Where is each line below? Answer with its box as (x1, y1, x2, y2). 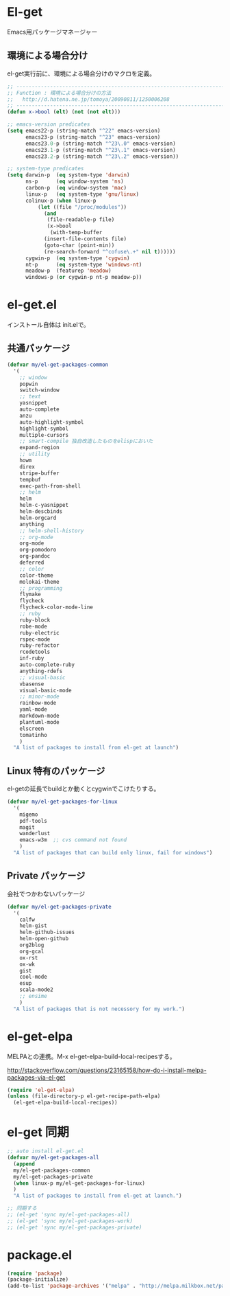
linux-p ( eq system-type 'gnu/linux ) (25, 190, 139, 198)
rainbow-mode (19, 700, 57, 707)
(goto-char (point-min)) (43, 242, 115, 249)
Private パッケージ (7, 870, 86, 882)
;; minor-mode (19, 693, 60, 701)
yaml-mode (19, 706, 48, 713)
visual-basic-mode (19, 687, 72, 694)
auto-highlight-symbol (19, 418, 84, 426)
